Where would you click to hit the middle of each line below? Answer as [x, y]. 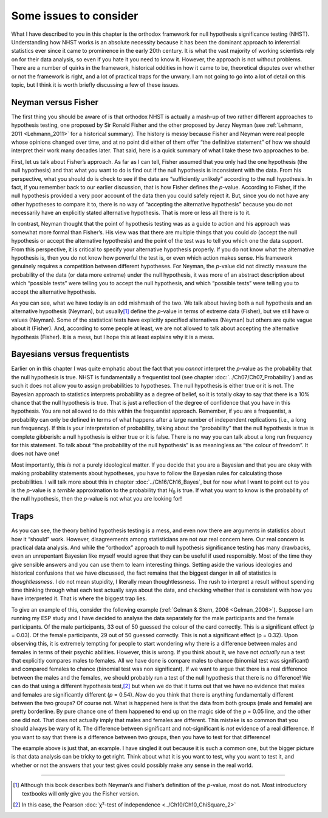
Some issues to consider [75, 16]
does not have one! [36, 454]
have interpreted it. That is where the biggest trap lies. [79, 598]
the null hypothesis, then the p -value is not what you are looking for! [97, 499]
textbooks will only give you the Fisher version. [81, 793]
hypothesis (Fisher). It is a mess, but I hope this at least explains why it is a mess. [113, 337]
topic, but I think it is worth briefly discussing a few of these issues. [95, 84]
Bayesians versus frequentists [70, 354]
